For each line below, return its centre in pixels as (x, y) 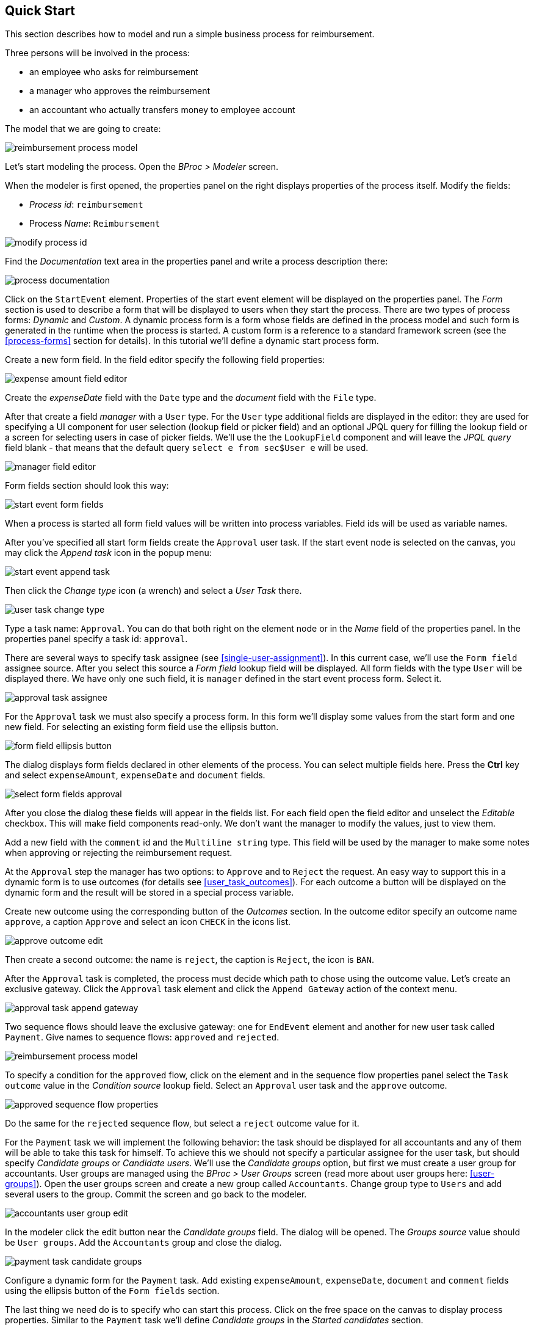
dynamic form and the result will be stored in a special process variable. (150, 893)
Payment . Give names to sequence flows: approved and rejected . (142, 1037)
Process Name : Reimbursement (95, 224)
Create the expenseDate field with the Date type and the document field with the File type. (191, 398)
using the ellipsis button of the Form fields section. (112, 1291)
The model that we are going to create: (83, 129)
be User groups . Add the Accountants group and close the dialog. (143, 1243)
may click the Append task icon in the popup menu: (108, 553)
